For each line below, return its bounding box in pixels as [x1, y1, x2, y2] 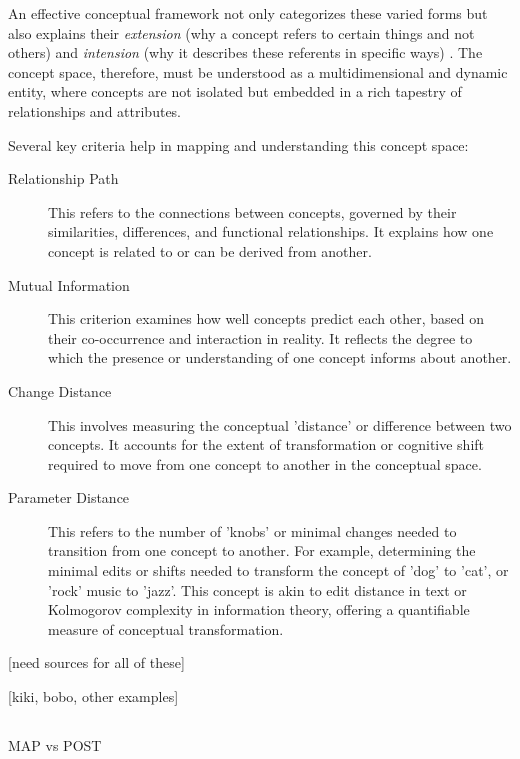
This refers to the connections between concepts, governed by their [48, 201, 457, 222]
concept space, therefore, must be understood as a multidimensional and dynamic [8, 61, 508, 82]
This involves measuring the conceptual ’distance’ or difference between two [48, 414, 512, 435]
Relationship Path [8, 168, 119, 189]
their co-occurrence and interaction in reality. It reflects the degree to [48, 327, 473, 348]
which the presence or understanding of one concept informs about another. [48, 347, 512, 368]
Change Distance [8, 380, 112, 401]
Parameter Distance [8, 487, 130, 508]
